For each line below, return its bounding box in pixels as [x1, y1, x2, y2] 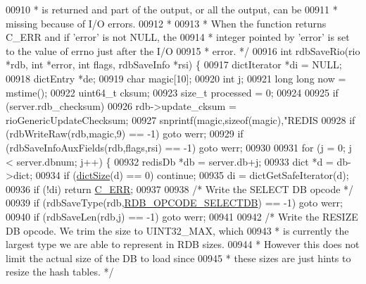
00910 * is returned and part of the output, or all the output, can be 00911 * [6, 2, 338, 16]
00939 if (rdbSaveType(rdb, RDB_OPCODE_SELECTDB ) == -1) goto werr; [6, 195, 343, 210]
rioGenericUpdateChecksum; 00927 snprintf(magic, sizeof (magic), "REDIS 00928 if [6, 112, 355, 127]
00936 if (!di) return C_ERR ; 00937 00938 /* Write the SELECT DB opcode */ [6, 181, 354, 196]
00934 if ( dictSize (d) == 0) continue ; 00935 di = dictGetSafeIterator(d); [35, 168, 349, 183]
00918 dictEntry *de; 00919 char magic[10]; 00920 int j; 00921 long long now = [6, 70, 346, 85]
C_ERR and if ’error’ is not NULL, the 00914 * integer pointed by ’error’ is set [6, 30, 350, 44]
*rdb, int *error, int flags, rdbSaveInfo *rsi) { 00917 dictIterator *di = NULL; [6, 57, 342, 72]
